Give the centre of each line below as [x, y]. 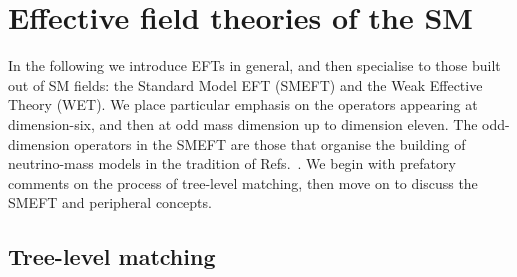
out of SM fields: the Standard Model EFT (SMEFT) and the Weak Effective [245, 84]
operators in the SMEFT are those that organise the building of [270, 143]
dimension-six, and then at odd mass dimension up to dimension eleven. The [243, 123]
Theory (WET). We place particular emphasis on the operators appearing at [243, 104]
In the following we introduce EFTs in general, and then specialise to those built [254, 65]
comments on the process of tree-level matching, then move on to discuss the [243, 182]
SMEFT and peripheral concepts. [110, 202]
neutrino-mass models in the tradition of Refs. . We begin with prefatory [232, 163]
